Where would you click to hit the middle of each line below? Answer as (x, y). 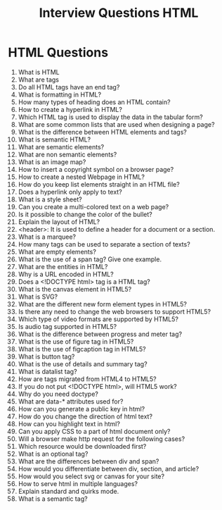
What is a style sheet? (50, 199)
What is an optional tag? (53, 454)
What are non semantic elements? (67, 154)
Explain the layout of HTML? (59, 222)
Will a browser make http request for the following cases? (102, 439)
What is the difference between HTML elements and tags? (102, 132)
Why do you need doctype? (58, 394)
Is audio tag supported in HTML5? (67, 326)
